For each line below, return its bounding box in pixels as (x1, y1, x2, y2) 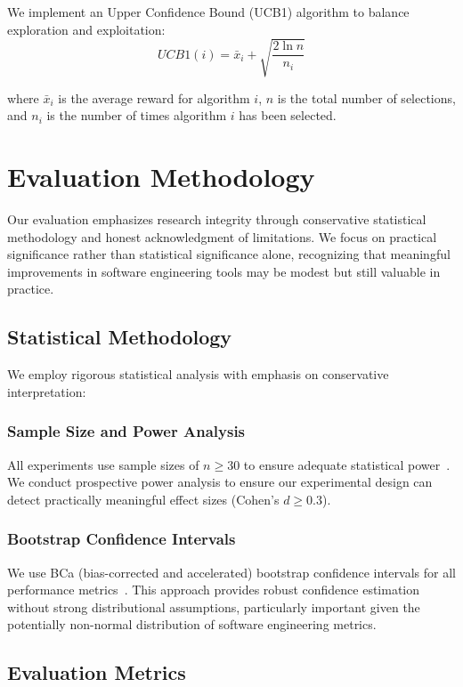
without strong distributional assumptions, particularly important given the (7, 597, 420, 616)
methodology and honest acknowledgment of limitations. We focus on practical (7, 227, 437, 246)
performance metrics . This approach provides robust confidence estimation (7, 580, 420, 599)
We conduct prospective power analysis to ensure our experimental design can (7, 473, 433, 491)
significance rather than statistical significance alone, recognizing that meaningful (7, 245, 451, 263)
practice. (7, 279, 54, 298)
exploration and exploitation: (7, 20, 166, 38)
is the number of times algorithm (46, 106, 227, 125)
